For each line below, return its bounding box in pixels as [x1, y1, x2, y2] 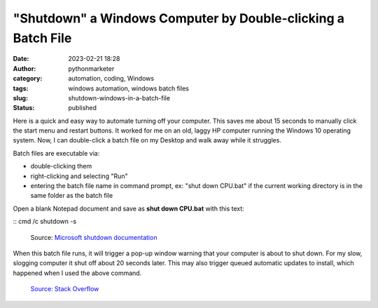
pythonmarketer [68, 64, 115, 73]
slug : [13, 93, 28, 102]
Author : [13, 64, 36, 73]
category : [13, 74, 43, 83]
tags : [13, 84, 29, 93]
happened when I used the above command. [13, 269, 142, 277]
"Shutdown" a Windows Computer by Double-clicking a [13, 11, 344, 26]
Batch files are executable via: [13, 149, 100, 157]
